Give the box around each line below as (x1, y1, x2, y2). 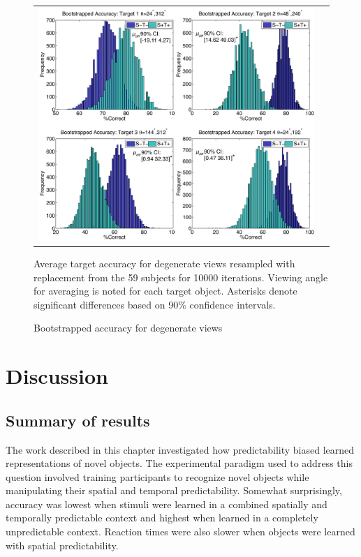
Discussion (6, 362, 108, 390)
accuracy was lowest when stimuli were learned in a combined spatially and (6, 496, 327, 511)
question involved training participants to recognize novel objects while (6, 469, 309, 484)
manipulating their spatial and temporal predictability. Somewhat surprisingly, (6, 483, 342, 498)
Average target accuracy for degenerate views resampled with (34, 255, 295, 270)
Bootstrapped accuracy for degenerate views (34, 320, 223, 335)
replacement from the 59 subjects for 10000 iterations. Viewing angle (34, 269, 328, 284)
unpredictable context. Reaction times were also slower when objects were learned (6, 524, 355, 539)
